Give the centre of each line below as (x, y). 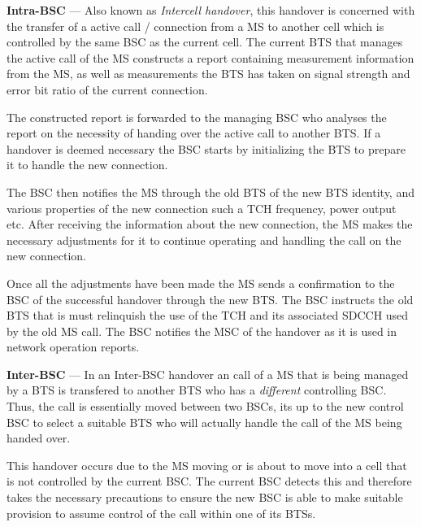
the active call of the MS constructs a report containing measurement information (210, 57)
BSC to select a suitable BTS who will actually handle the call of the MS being (204, 422)
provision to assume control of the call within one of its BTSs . (161, 513)
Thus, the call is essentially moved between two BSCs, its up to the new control (205, 406)
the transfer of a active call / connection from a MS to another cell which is (195, 26)
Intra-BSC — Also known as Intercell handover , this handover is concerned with (211, 10)
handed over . (39, 438)
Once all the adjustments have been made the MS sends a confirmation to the (201, 283)
